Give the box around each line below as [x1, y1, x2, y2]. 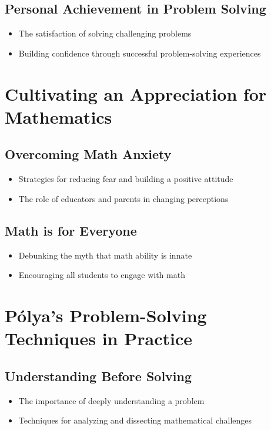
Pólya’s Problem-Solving [5, 303, 207, 327]
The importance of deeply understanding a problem [18, 394, 205, 406]
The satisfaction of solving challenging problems [18, 27, 192, 39]
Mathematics [5, 104, 112, 128]
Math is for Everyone [5, 221, 137, 239]
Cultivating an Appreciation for [5, 81, 267, 105]
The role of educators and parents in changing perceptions [18, 192, 229, 204]
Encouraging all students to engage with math [18, 269, 185, 281]
